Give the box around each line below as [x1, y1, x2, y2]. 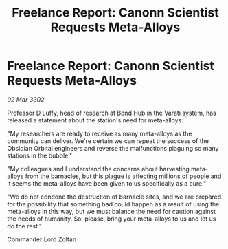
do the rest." [7, 221, 43, 230]
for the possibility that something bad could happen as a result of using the [7, 199, 220, 208]
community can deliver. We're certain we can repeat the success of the [7, 136, 209, 145]
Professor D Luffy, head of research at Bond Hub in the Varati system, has [7, 109, 216, 117]
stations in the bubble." [7, 151, 73, 160]
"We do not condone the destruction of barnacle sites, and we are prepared [7, 193, 222, 201]
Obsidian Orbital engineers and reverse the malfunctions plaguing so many [7, 144, 219, 152]
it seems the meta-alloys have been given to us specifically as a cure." [7, 179, 207, 187]
